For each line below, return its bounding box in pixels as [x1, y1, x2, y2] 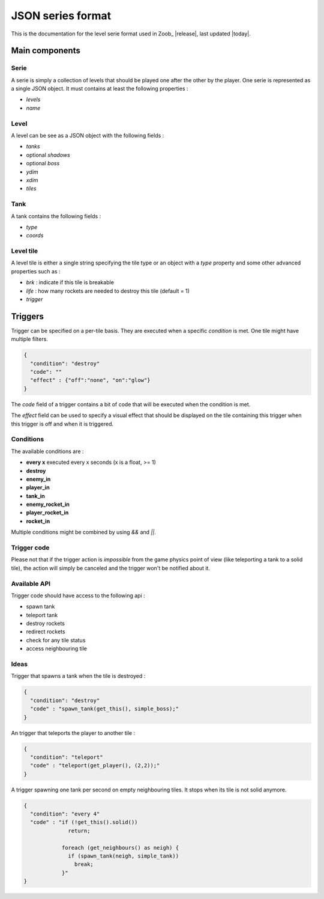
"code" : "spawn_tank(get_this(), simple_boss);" [30, 705, 179, 712]
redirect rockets [26, 628, 65, 635]
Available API [11, 579, 51, 588]
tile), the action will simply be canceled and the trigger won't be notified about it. [11, 564, 210, 571]
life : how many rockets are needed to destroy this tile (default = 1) [26, 287, 190, 294]
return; [68, 827, 91, 834]
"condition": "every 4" [30, 811, 100, 817]
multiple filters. [11, 335, 48, 343]
